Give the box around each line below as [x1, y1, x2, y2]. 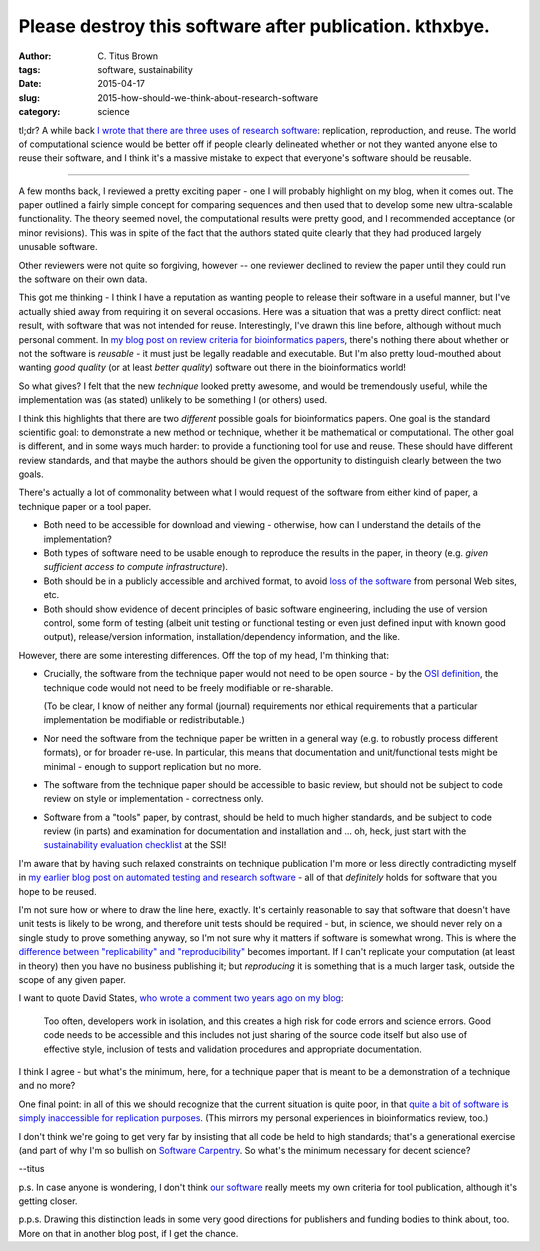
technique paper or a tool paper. [18, 500, 152, 512]
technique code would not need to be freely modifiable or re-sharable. [43, 681, 334, 694]
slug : [18, 91, 40, 104]
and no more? [18, 1080, 76, 1092]
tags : [18, 63, 41, 75]
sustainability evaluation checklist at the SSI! [43, 839, 227, 851]
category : [18, 106, 61, 118]
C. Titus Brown [97, 50, 159, 62]
